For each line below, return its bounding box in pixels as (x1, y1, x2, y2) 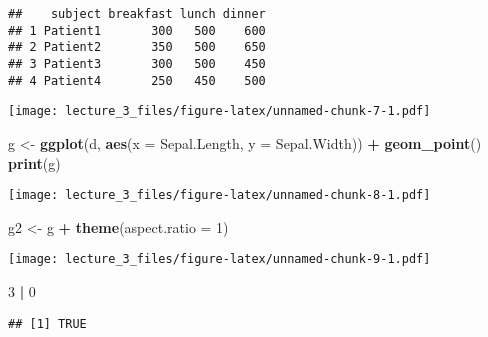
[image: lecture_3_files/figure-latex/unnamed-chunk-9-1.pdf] (8, 252, 431, 267)
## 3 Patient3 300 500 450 (8, 56, 266, 71)
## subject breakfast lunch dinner (8, 7, 266, 21)
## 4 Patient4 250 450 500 (8, 73, 266, 88)
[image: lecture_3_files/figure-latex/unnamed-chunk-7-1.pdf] (8, 104, 431, 119)
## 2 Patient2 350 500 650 (8, 40, 266, 55)
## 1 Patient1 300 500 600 (8, 23, 266, 38)
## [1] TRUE (8, 316, 87, 331)
